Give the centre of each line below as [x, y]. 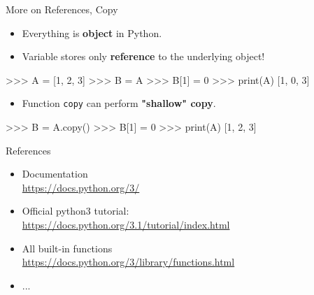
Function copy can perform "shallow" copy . [119, 103]
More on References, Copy [62, 9]
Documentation [55, 174]
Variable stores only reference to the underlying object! [143, 56]
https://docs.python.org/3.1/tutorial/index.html [126, 224]
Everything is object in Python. [92, 33]
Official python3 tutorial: [76, 211]
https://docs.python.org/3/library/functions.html [128, 262]
